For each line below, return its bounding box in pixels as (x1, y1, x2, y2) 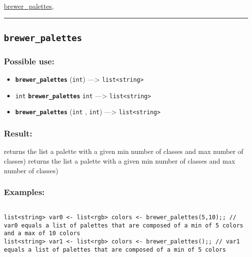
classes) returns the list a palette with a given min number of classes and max (4, 155, 236, 166)
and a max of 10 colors (4, 230, 80, 237)
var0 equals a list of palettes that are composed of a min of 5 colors (4, 222, 243, 229)
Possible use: (4, 55, 55, 67)
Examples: (4, 186, 45, 198)
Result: (4, 127, 32, 139)
